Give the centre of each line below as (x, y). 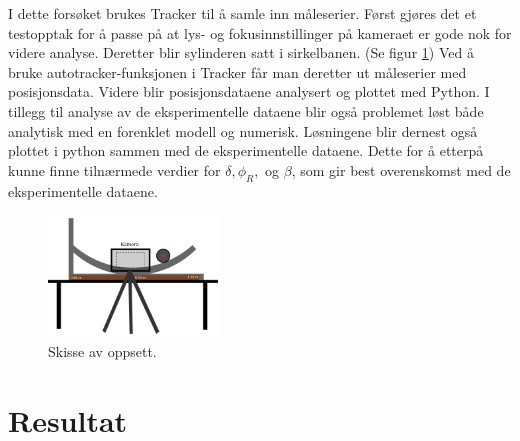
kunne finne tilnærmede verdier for (114, 169)
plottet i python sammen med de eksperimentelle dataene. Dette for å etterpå (246, 150)
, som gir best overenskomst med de (401, 169)
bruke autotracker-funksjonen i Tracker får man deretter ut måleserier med (237, 71)
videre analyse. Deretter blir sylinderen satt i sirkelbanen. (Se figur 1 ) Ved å (241, 52)
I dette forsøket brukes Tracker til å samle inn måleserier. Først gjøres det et (242, 13)
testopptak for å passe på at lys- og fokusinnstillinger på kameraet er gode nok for (260, 32)
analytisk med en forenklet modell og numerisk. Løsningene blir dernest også (243, 130)
